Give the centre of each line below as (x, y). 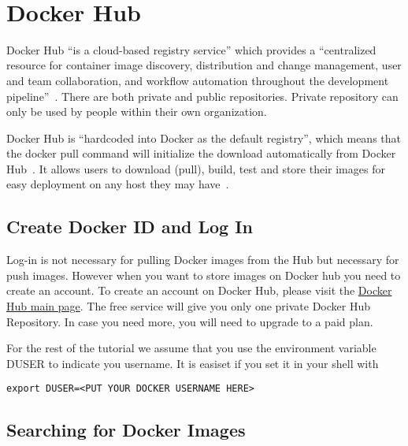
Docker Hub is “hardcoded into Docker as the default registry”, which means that (204, 138)
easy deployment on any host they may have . (118, 184)
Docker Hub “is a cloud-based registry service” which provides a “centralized (191, 49)
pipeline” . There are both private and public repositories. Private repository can (202, 96)
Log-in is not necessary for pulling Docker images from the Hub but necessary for (203, 260)
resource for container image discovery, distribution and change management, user (204, 65)
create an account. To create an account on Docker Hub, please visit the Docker (199, 290)
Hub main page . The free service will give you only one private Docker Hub (189, 306)
